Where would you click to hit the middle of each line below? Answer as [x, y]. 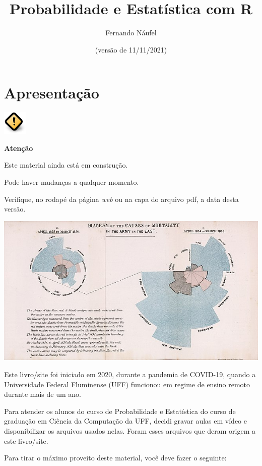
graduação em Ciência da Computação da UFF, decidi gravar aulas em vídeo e [125, 421]
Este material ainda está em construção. [66, 165]
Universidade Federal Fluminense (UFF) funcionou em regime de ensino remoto [127, 384]
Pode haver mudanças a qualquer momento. [72, 182]
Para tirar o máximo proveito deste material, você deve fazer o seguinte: [115, 458]
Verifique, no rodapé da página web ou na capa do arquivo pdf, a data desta [121, 199]
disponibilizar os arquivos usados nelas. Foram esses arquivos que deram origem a [130, 431]
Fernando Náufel [131, 33]
